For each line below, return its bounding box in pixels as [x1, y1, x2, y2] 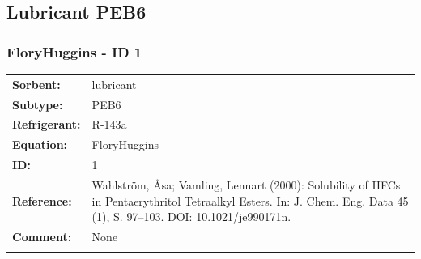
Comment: [12, 228, 72, 244]
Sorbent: [12, 75, 61, 92]
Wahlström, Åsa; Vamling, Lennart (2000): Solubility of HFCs [91, 176, 401, 193]
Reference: [12, 192, 72, 209]
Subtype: [12, 96, 63, 113]
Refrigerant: [12, 116, 81, 133]
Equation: [12, 136, 68, 153]
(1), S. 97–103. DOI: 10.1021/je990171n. [91, 208, 291, 225]
